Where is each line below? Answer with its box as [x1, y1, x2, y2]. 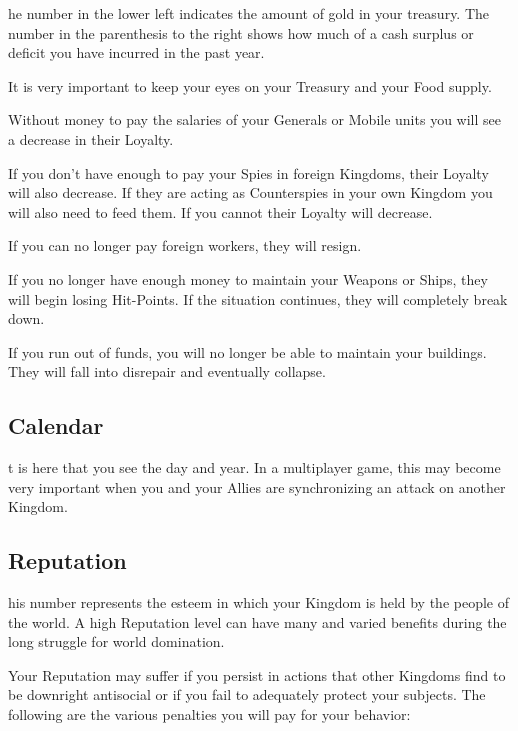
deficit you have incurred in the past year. [8, 42, 265, 63]
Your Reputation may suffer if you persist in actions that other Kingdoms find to [8, 664, 506, 685]
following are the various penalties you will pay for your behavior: [8, 704, 411, 725]
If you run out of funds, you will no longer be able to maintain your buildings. [8, 341, 487, 362]
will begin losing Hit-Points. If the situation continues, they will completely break [8, 288, 508, 309]
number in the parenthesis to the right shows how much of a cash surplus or [8, 22, 474, 43]
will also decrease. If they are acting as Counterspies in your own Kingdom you [8, 182, 493, 203]
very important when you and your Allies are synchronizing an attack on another [8, 476, 506, 497]
